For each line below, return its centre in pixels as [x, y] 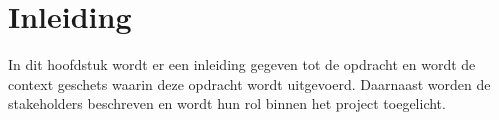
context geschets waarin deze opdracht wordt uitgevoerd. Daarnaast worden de [249, 83]
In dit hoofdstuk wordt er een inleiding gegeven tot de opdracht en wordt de [242, 64]
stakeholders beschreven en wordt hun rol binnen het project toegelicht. [227, 103]
